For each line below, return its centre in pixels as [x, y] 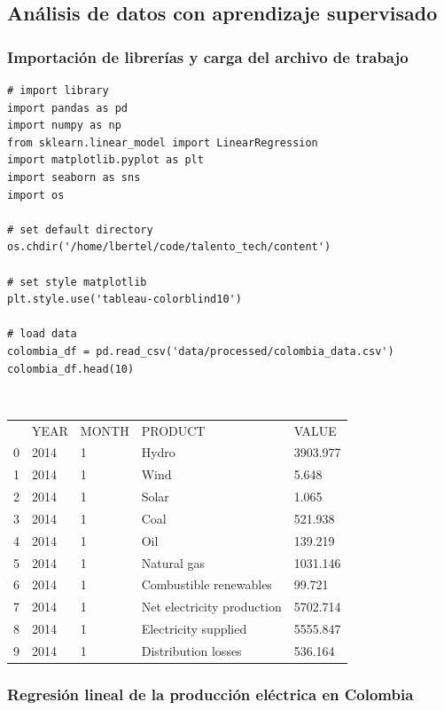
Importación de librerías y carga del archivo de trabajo [208, 56]
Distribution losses [191, 650]
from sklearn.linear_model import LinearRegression [163, 142]
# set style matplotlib [77, 282]
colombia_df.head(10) [71, 369]
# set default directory [80, 229]
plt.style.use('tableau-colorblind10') [125, 300]
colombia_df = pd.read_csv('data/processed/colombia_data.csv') [201, 351]
